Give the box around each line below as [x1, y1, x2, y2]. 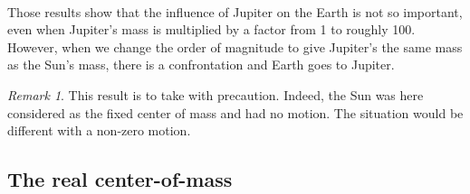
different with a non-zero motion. [7, 121, 191, 140]
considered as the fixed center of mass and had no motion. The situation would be [7, 103, 464, 122]
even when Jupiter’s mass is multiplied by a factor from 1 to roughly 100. [7, 20, 416, 39]
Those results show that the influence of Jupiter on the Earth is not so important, [7, 2, 463, 21]
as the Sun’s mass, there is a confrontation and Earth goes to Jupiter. [7, 55, 395, 74]
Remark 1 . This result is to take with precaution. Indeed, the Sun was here [7, 85, 424, 104]
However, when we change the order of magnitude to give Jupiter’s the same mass [7, 37, 463, 56]
